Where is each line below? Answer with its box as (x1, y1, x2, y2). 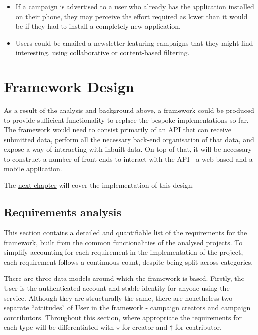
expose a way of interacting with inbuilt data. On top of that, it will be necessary (4, 144, 252, 154)
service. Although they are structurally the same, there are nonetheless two (4, 292, 233, 303)
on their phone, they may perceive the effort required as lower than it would (15, 11, 248, 21)
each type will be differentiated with (4, 322, 114, 332)
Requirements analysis (4, 204, 122, 220)
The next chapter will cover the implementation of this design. (4, 180, 194, 190)
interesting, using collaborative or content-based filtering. (15, 47, 190, 57)
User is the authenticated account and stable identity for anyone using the (4, 283, 230, 293)
